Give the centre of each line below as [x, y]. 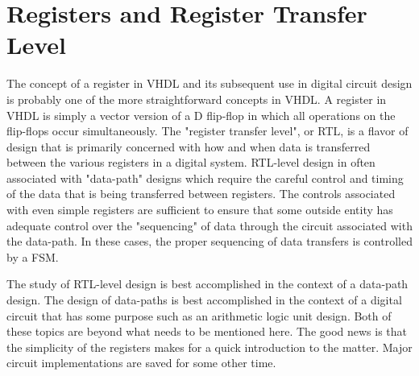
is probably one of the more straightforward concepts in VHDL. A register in [197, 99]
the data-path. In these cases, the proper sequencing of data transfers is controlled [209, 241]
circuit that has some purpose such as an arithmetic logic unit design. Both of [199, 315]
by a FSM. [33, 256]
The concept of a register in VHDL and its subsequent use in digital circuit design [209, 83]
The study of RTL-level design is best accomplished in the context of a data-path [207, 284]
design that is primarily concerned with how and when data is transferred [189, 146]
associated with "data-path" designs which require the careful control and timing [205, 178]
